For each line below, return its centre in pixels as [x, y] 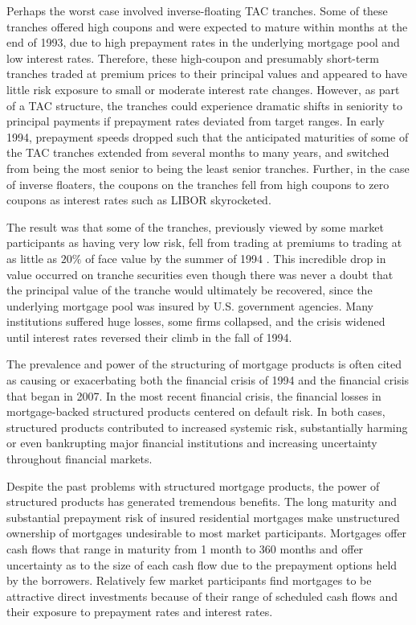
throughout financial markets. [80, 459]
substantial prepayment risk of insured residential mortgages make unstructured [203, 517]
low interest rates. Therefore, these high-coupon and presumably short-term [193, 58]
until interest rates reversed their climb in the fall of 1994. [149, 337]
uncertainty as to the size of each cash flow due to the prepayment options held [202, 564]
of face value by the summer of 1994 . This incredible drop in [236, 258]
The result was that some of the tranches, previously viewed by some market [195, 226]
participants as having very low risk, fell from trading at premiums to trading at [204, 243]
